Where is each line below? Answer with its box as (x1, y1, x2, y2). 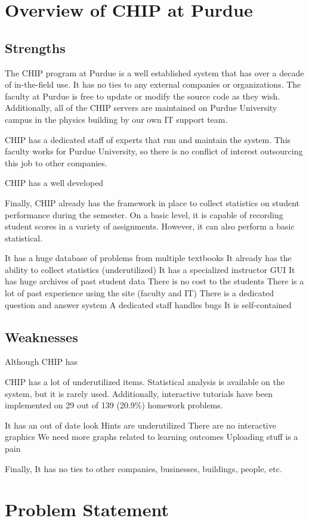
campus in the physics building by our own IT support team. (5, 113, 228, 125)
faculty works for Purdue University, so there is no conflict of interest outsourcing (5, 145, 303, 157)
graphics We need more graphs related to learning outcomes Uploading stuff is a (5, 430, 298, 443)
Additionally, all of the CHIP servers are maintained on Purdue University (5, 101, 277, 114)
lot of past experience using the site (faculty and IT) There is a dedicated (5, 287, 274, 299)
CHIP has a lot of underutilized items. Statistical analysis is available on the (5, 376, 285, 388)
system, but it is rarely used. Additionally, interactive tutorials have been (5, 387, 273, 399)
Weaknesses (5, 327, 78, 346)
